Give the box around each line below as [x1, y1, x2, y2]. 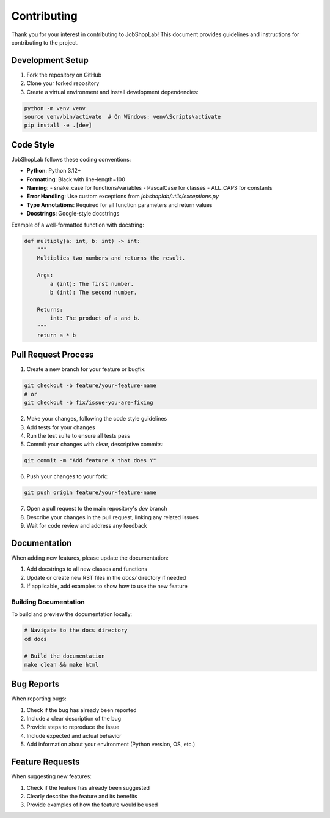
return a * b [37, 331, 76, 339]
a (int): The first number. [50, 280, 134, 287]
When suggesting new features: [11, 773, 92, 780]
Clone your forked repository [26, 80, 100, 87]
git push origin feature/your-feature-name [24, 489, 157, 496]
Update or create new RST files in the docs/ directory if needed [26, 574, 186, 581]
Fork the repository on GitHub [26, 71, 102, 78]
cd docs [24, 636, 47, 642]
